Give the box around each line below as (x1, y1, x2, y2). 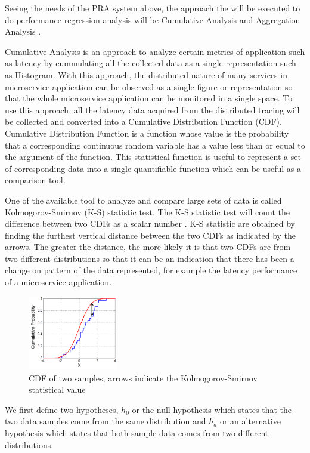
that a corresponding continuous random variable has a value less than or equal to (5, 138, 305, 151)
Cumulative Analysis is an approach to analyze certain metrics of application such (5, 45, 305, 57)
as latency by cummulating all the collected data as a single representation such (5, 57, 296, 69)
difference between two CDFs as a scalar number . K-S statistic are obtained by (5, 217, 295, 230)
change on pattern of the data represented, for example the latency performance (5, 264, 297, 276)
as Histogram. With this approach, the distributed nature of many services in (5, 68, 287, 81)
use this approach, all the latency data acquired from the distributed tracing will (5, 103, 300, 116)
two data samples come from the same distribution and (5, 415, 206, 427)
